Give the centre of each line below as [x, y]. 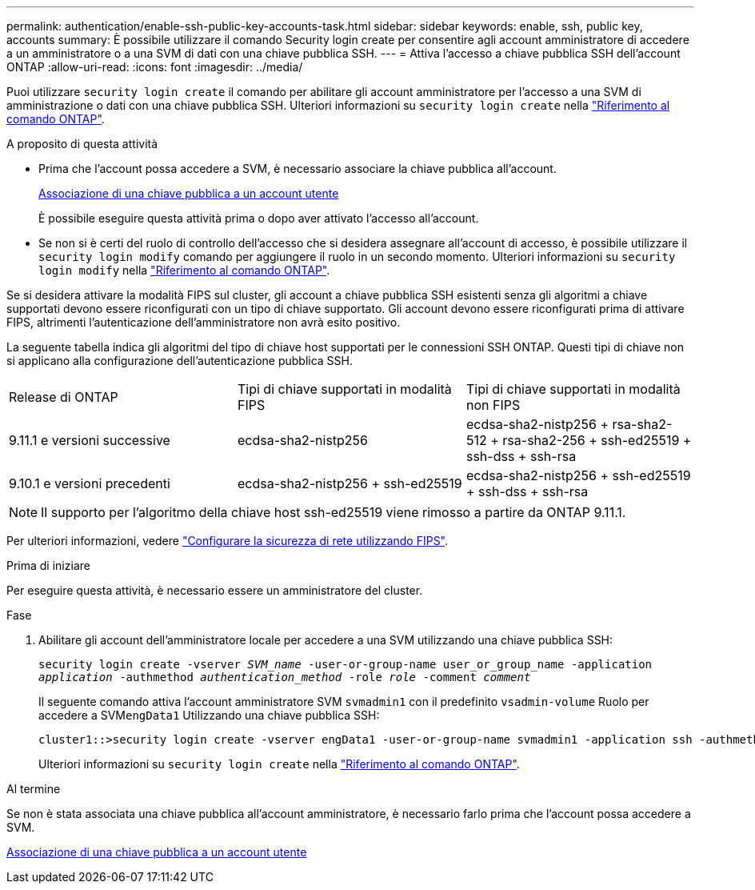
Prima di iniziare [48, 565]
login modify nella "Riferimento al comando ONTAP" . [184, 270]
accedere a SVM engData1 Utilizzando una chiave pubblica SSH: [209, 715]
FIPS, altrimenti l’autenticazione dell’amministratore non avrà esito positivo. [204, 322]
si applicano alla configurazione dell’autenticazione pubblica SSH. [180, 361]
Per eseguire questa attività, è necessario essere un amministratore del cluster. [215, 590]
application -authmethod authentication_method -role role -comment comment [285, 677]
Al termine [34, 789]
